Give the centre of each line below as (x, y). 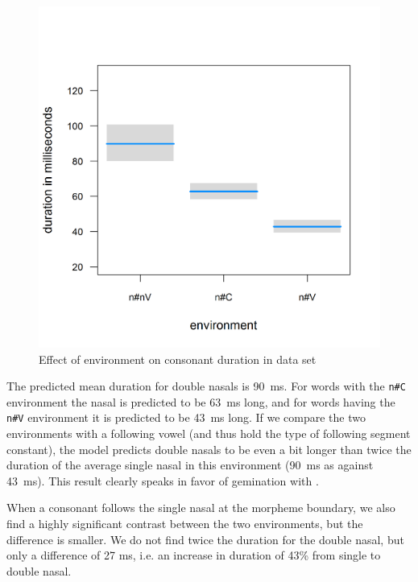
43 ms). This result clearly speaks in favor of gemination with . (163, 480)
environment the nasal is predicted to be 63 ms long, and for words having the (201, 401)
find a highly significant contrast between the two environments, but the (185, 524)
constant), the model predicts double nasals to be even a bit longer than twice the (209, 449)
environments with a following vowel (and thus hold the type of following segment (209, 433)
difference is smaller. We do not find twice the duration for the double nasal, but (205, 539)
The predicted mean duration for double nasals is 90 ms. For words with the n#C (206, 386)
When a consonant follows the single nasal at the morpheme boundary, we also (201, 508)
